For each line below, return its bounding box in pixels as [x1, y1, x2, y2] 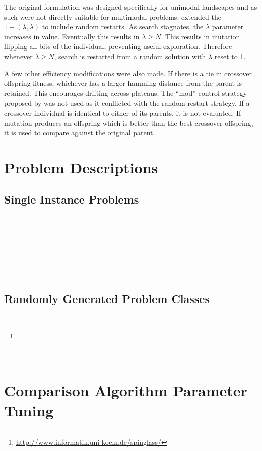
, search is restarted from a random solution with [54, 51, 206, 61]
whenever [4, 51, 33, 61]
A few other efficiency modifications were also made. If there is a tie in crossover [4, 68, 252, 78]
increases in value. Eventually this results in [4, 31, 140, 41]
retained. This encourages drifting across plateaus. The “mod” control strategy [4, 87, 247, 98]
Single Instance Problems [4, 191, 139, 207]
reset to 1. [214, 51, 246, 61]
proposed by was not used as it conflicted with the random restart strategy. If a [4, 97, 250, 108]
